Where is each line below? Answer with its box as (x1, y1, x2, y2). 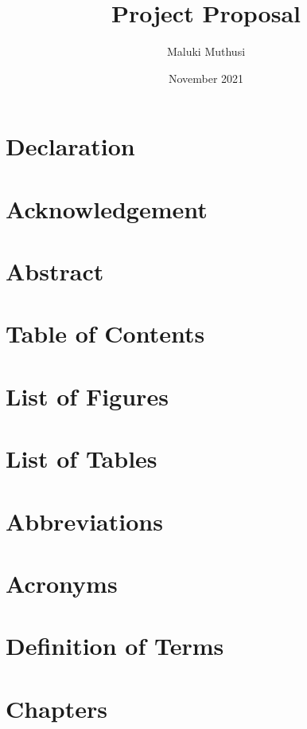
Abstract (6, 255, 104, 288)
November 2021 (168, 69, 244, 86)
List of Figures (6, 379, 169, 412)
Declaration (6, 130, 135, 163)
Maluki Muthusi (166, 43, 246, 60)
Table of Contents (6, 317, 205, 350)
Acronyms (6, 566, 118, 599)
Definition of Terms (6, 629, 224, 662)
